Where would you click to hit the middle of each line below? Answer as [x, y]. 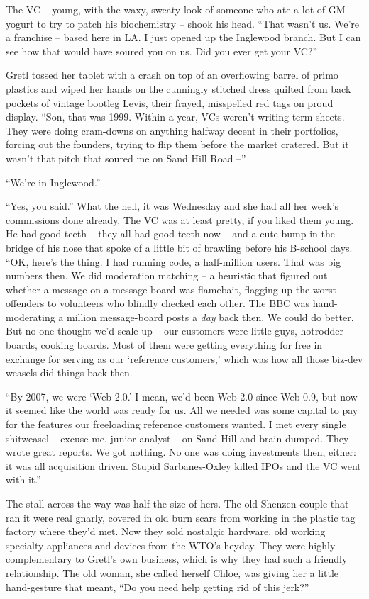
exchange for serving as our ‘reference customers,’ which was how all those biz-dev [184, 358]
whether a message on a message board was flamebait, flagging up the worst [171, 289]
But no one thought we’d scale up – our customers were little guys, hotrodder [175, 331]
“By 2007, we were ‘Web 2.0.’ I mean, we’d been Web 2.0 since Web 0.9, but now [182, 396]
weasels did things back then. [69, 373]
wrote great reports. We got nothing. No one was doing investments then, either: [181, 452]
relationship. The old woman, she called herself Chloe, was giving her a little [172, 572]
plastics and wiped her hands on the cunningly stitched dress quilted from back [178, 88]
